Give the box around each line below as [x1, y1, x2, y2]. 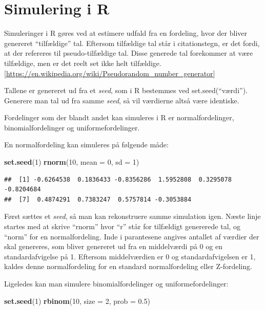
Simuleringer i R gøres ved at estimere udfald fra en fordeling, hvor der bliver [4, 28, 247, 38]
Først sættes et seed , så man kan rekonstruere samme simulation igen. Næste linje [4, 211, 261, 222]
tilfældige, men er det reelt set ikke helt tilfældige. [4, 57, 161, 68]
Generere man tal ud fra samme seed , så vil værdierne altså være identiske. [4, 95, 239, 105]
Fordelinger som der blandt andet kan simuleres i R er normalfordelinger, [4, 112, 234, 123]
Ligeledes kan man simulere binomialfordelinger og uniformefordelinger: [4, 278, 229, 289]
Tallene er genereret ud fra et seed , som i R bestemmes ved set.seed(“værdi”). [4, 85, 248, 96]
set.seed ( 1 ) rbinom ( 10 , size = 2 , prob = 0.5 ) [4, 295, 150, 306]
